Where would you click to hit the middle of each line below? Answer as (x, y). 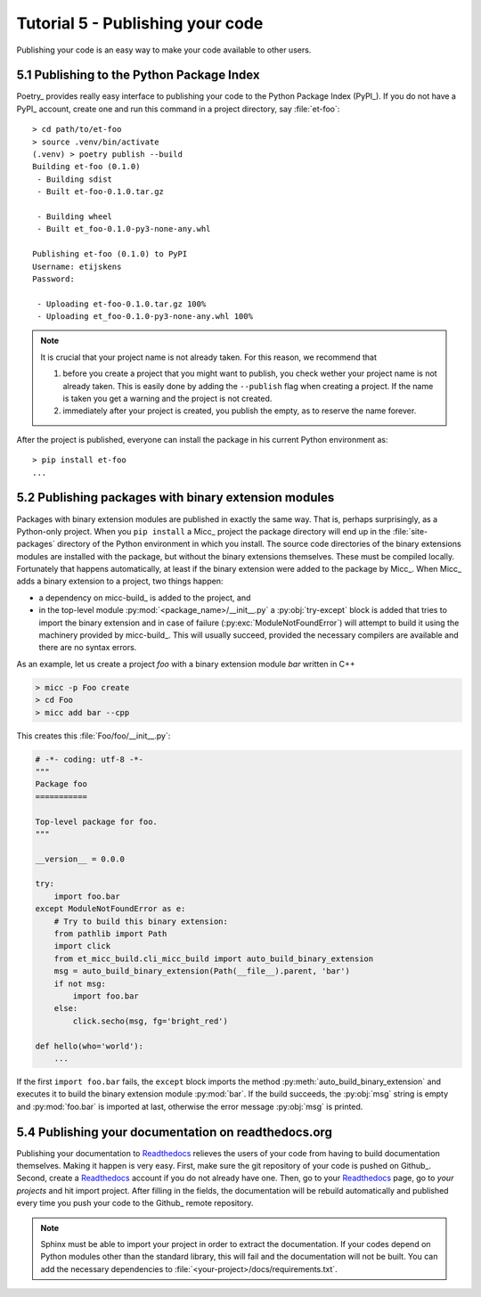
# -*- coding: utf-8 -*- (90, 759)
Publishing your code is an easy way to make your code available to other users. (164, 50)
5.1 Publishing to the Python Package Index (138, 75)
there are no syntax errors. (88, 648)
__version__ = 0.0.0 (80, 859)
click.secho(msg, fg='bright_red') (151, 1021)
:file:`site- (410, 531)
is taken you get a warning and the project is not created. (167, 399)
